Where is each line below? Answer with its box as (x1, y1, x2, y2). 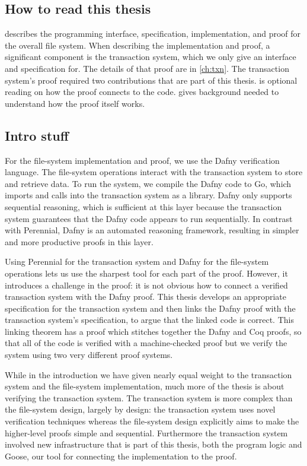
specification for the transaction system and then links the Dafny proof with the (5, 302, 296, 314)
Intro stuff (5, 126, 69, 144)
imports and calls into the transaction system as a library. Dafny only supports (5, 189, 292, 201)
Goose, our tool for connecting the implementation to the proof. (5, 449, 237, 462)
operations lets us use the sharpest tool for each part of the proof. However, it (5, 267, 288, 279)
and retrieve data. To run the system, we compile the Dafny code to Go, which (5, 177, 292, 189)
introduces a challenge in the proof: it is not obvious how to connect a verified (5, 278, 288, 291)
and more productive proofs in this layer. (5, 235, 153, 248)
